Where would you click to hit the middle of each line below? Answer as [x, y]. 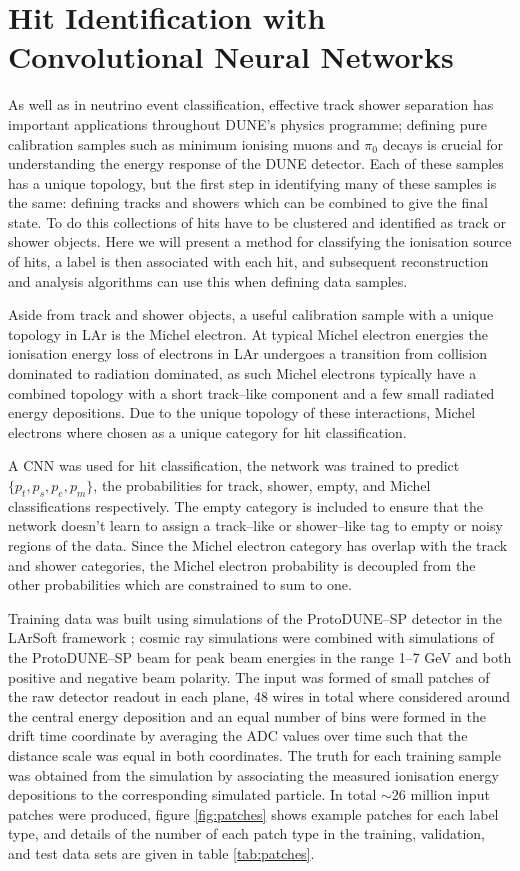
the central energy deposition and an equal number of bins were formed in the [247, 715]
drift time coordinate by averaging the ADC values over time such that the [238, 735]
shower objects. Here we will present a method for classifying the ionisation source [260, 241]
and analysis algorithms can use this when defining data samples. [208, 280]
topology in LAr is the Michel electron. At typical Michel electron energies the [248, 333]
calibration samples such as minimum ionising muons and [184, 143]
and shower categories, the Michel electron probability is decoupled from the [242, 564]
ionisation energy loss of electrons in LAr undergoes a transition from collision [247, 353]
